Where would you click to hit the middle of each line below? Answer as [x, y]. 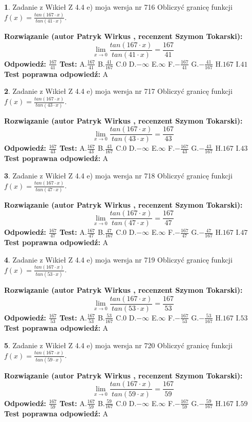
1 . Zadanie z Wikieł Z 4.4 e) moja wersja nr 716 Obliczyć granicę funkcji [118, 7]
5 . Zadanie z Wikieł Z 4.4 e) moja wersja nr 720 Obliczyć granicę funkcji [118, 345]
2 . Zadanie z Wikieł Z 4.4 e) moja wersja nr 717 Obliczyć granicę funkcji [118, 91]
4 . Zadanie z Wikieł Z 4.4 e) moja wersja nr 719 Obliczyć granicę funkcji [118, 259]
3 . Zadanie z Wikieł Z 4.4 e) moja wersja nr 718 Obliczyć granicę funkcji [118, 175]
